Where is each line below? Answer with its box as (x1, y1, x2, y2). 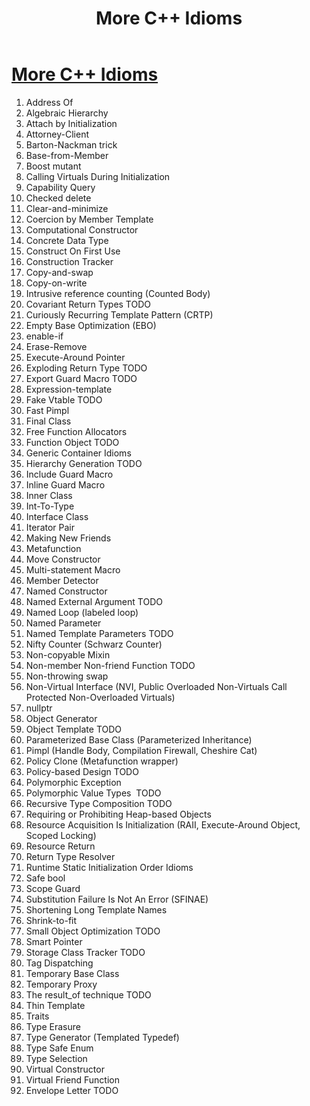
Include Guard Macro (25, 468, 114, 480)
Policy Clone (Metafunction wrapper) (25, 755, 179, 767)
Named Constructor (25, 585, 108, 597)
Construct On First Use (25, 245, 121, 257)
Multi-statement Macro (25, 563, 121, 576)
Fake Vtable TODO (25, 393, 103, 406)
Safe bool (25, 872, 66, 884)
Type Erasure (25, 1020, 81, 1032)
